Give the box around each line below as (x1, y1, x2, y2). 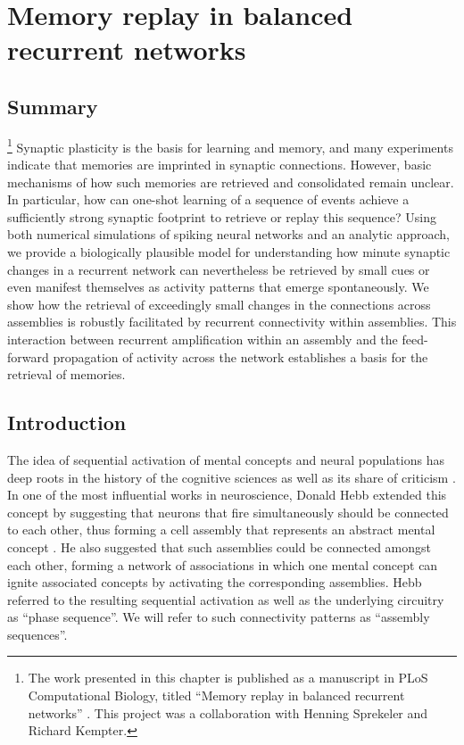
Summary (7, 92, 98, 120)
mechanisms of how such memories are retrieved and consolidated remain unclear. (7, 172, 454, 191)
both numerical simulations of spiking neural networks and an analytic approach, (7, 225, 450, 244)
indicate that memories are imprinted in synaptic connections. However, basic (7, 155, 432, 174)
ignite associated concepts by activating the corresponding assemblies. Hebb (7, 573, 422, 592)
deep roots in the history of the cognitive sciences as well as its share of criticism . (7, 468, 456, 486)
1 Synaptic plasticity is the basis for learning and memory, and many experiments (7, 135, 453, 156)
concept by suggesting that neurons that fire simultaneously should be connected (7, 502, 449, 521)
